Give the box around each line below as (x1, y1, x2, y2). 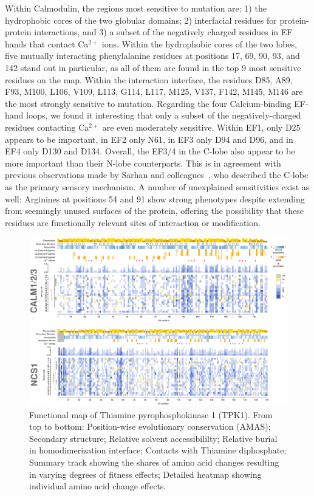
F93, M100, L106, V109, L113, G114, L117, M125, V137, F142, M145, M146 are (5, 85, 303, 98)
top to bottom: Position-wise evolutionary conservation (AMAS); (29, 420, 271, 433)
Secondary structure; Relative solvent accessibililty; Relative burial (29, 432, 278, 444)
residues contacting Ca (5, 120, 89, 133)
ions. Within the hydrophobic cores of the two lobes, (101, 37, 297, 50)
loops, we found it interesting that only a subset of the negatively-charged (26, 109, 301, 122)
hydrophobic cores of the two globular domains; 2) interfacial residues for (5, 13, 277, 26)
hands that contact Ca (5, 37, 89, 50)
